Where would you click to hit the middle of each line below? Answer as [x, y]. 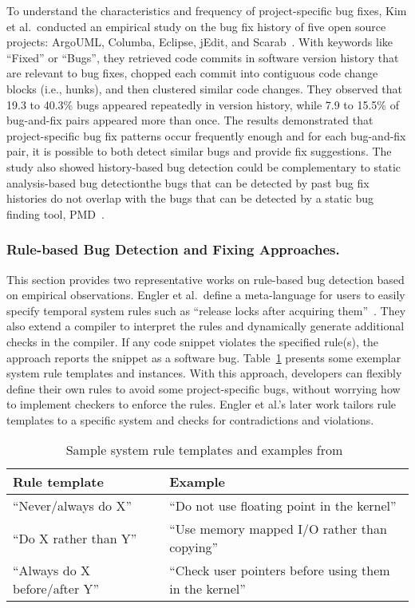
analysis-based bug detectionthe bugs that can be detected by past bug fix [188, 182]
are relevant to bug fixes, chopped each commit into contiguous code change [192, 73]
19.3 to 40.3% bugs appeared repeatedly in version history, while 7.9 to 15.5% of [203, 104]
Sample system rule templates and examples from [204, 450]
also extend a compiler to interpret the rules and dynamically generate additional [206, 326]
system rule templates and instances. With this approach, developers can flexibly [204, 373]
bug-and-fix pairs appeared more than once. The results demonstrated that [190, 120]
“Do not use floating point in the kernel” [283, 506]
